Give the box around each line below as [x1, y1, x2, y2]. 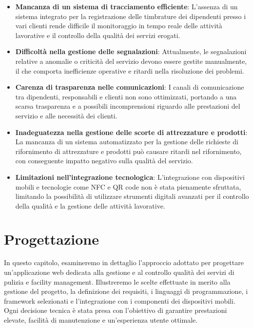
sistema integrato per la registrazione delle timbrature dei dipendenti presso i [15, 11, 246, 21]
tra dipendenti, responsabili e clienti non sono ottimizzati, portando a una [15, 91, 237, 101]
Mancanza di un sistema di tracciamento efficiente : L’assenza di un [15, 1, 238, 11]
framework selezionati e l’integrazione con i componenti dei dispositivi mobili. [4, 295, 235, 306]
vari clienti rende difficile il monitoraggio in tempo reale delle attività [15, 20, 222, 31]
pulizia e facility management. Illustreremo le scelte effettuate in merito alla [4, 276, 231, 287]
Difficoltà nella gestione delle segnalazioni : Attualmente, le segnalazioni [15, 46, 247, 57]
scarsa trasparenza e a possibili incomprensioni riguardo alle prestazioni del [15, 101, 240, 111]
